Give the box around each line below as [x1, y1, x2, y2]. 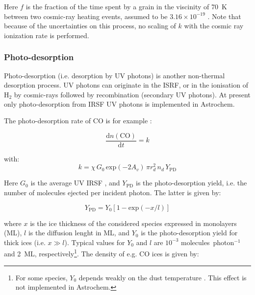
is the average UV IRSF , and [30, 178, 120, 188]
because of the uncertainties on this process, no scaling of [4, 21, 176, 31]
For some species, [15, 272, 68, 282]
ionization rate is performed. [4, 30, 89, 40]
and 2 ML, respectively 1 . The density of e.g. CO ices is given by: [4, 247, 199, 259]
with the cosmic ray [184, 21, 244, 31]
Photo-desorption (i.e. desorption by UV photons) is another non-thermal [4, 70, 225, 80]
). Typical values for [64, 237, 125, 247]
